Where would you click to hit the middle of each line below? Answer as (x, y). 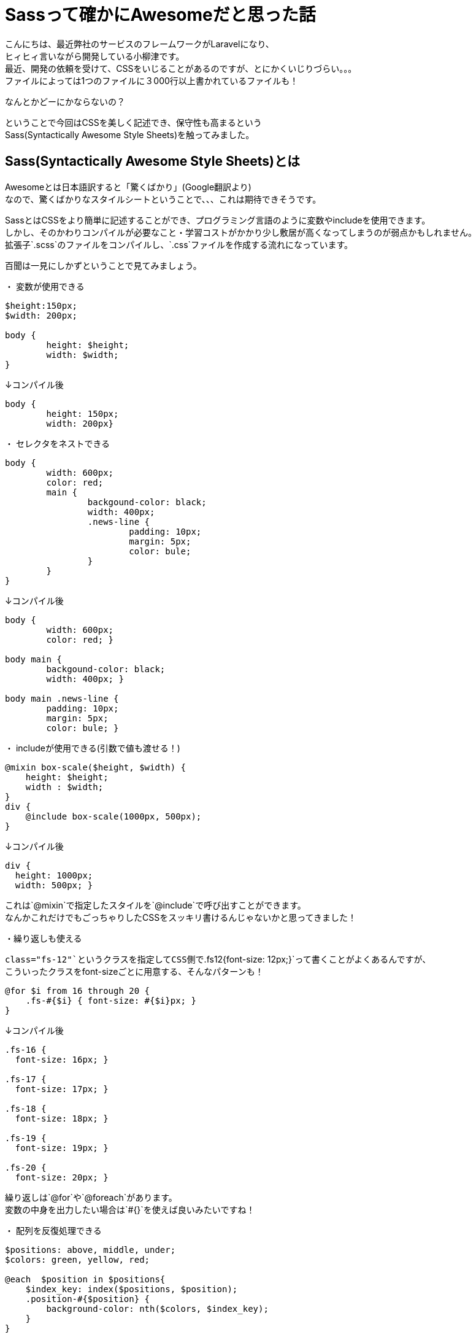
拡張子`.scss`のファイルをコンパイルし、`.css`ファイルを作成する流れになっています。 (179, 244)
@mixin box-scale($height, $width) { (96, 767)
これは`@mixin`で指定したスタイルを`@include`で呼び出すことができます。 (155, 905)
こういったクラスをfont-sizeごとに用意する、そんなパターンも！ (134, 971)
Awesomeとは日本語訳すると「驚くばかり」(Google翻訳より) (128, 187)
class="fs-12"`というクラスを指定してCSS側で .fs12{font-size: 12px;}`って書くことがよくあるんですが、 (218, 959)
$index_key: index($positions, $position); (132, 1289)
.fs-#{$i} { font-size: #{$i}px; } (111, 1000)
